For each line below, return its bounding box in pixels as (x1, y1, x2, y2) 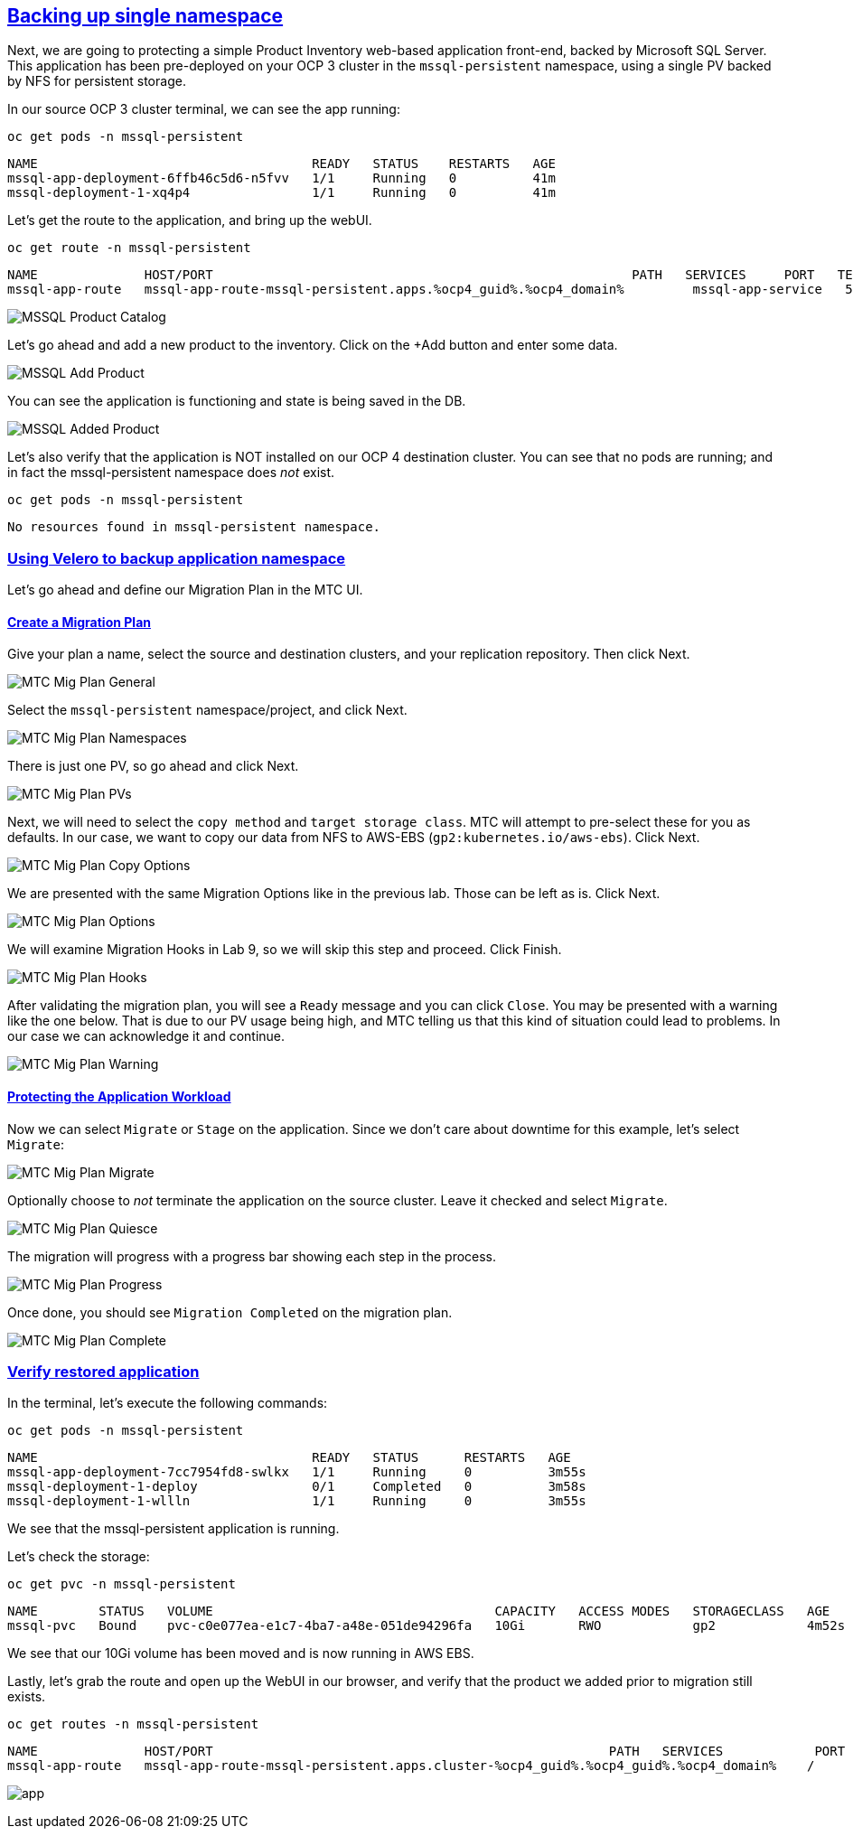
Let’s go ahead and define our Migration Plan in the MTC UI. (7, 582, 363, 598)
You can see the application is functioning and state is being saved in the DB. (7, 393, 466, 409)
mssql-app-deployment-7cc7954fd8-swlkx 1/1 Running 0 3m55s (7, 1465, 586, 1480)
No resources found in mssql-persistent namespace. (7, 520, 381, 535)
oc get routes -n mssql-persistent (7, 1717, 259, 1732)
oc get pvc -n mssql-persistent (7, 1577, 236, 1592)
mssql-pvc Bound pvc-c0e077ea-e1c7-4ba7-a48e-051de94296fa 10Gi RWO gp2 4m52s (7, 1618, 846, 1634)
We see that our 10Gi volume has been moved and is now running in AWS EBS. (7, 1645, 474, 1662)
